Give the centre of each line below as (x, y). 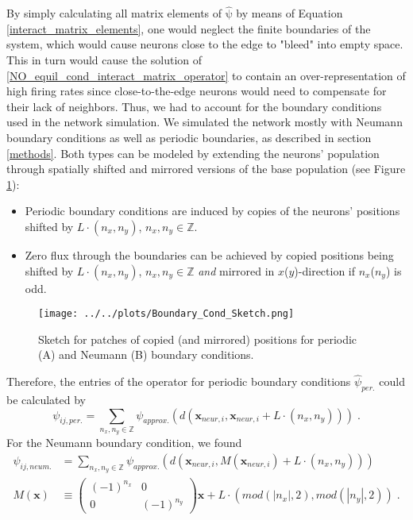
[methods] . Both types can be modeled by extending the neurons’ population (193, 153)
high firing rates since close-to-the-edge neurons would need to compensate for (197, 91)
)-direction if (325, 270)
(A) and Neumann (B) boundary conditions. (146, 354)
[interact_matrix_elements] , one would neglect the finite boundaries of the (189, 28)
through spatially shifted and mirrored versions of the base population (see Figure (206, 169)
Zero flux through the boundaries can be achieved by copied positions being (209, 254)
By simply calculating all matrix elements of (114, 13)
